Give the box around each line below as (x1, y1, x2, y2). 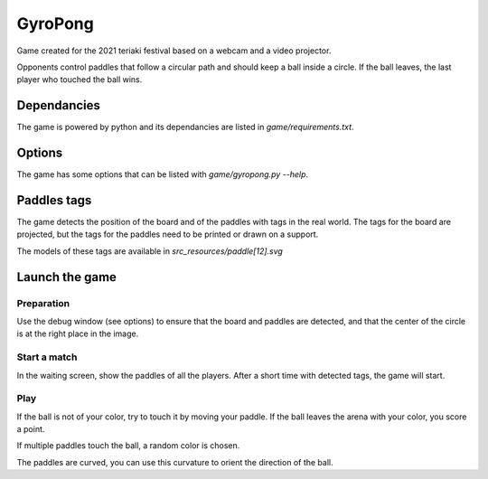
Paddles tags (16, 193, 92, 208)
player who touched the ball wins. (16, 74, 143, 85)
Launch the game (16, 269, 117, 285)
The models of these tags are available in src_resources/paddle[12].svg (16, 245, 284, 257)
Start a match (16, 351, 78, 363)
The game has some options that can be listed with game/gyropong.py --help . (16, 169, 309, 180)
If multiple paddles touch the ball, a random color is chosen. (16, 440, 240, 451)
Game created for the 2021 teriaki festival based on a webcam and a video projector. (16, 45, 332, 56)
